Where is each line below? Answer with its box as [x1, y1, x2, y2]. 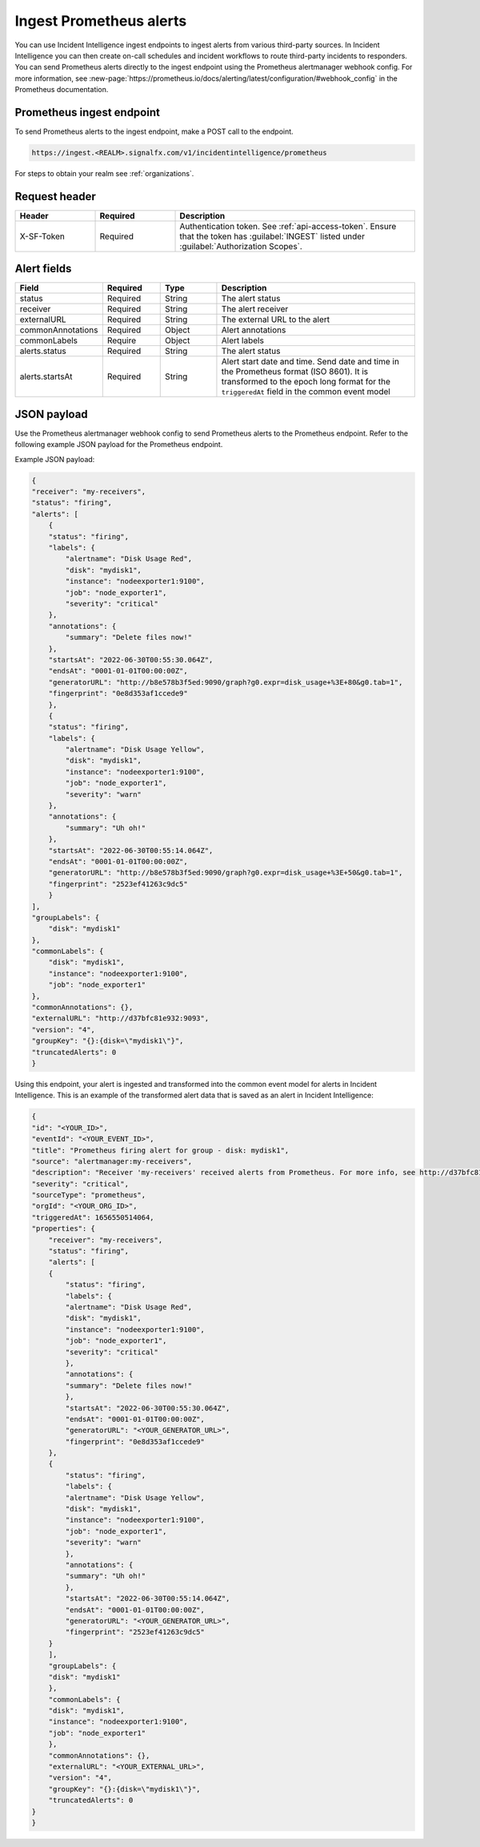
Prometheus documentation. [14, 85, 109, 95]
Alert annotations [221, 324, 286, 336]
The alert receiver [221, 304, 289, 315]
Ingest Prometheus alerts [14, 12, 187, 30]
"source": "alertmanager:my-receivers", [31, 1157, 192, 1165]
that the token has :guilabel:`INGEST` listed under [179, 231, 366, 242]
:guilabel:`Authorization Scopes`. [179, 240, 303, 251]
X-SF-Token [19, 231, 66, 242]
